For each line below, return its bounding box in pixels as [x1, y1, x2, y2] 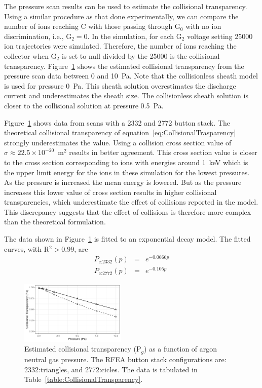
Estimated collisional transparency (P [24, 343, 141, 354]
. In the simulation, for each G [87, 30, 182, 41]
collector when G [4, 50, 57, 61]
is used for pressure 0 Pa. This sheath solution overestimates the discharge [4, 80, 236, 91]
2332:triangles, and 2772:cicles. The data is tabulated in [24, 364, 198, 374]
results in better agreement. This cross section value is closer [69, 147, 257, 158]
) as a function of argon [144, 343, 217, 354]
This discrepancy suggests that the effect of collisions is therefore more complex [4, 206, 251, 217]
